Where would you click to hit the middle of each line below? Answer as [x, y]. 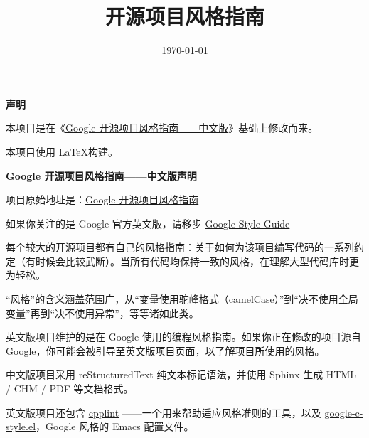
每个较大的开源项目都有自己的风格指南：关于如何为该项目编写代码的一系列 [180, 247]
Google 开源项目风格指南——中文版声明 [101, 175]
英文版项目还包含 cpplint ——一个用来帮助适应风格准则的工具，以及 [164, 412]
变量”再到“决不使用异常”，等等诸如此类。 [102, 313]
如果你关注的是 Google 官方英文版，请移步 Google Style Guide [148, 223]
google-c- [344, 412]
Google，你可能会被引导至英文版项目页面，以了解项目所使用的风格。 [165, 350]
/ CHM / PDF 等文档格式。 [70, 389]
